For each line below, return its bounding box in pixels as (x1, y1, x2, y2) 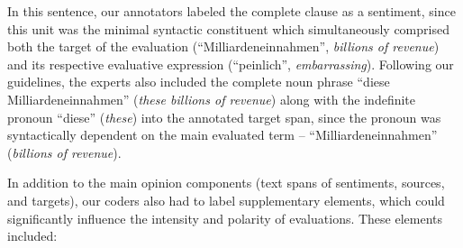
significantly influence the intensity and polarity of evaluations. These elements (7, 208, 443, 227)
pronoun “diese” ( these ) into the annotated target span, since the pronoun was (7, 107, 441, 126)
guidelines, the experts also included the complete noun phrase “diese (7, 72, 390, 91)
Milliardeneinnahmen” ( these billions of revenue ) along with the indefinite (7, 89, 416, 108)
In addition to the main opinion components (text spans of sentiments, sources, (7, 173, 445, 192)
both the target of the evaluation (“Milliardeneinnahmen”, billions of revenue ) (7, 37, 440, 56)
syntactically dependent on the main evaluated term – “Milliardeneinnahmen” (7, 125, 438, 144)
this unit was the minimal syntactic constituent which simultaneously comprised (7, 19, 449, 38)
